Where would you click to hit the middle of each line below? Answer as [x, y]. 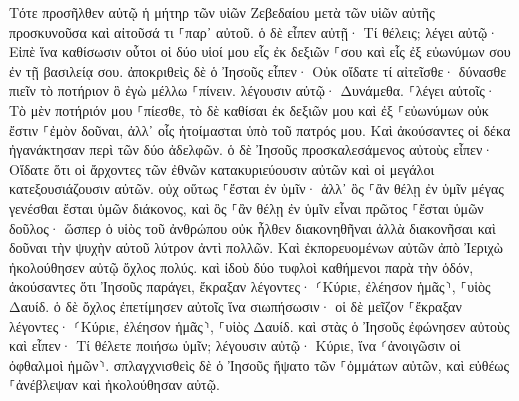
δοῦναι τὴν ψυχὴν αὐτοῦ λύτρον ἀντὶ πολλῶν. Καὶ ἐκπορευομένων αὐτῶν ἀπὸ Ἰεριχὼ [256, 247]
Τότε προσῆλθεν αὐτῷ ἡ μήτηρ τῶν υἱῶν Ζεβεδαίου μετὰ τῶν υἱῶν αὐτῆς [222, 12]
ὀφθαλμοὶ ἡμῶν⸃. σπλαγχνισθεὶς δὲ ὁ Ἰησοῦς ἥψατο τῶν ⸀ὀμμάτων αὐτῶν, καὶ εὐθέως [259, 364]
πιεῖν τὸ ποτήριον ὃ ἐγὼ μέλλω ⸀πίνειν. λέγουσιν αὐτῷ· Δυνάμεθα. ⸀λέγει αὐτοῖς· [252, 90]
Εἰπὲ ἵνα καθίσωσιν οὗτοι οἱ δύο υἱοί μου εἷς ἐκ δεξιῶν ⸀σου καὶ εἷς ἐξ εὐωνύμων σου [260, 51]
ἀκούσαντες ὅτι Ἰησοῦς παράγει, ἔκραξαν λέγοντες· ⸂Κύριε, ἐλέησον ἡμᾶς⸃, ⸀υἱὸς [250, 286]
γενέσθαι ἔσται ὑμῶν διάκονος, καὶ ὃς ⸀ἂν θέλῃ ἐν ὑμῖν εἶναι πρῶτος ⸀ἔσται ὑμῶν [246, 207]
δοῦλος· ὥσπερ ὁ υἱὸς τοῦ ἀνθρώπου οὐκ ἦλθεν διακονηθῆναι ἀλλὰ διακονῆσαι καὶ [252, 227]
